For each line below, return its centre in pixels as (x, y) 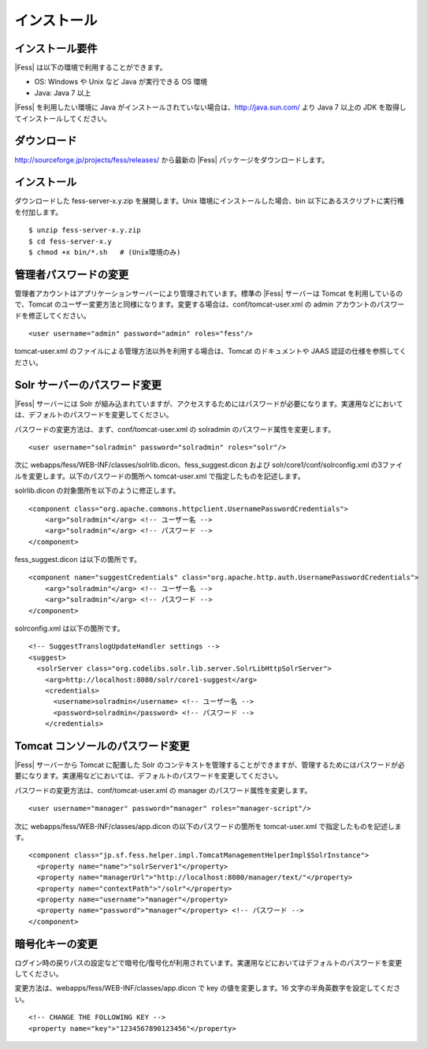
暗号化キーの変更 (56, 944)
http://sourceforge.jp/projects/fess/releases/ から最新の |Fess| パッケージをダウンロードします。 (172, 160)
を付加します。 (39, 212)
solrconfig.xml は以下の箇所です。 (69, 629)
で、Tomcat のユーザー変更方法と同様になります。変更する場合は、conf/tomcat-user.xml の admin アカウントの (196, 304)
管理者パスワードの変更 (72, 275)
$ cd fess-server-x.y (70, 241)
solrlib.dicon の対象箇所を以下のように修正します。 (97, 491)
